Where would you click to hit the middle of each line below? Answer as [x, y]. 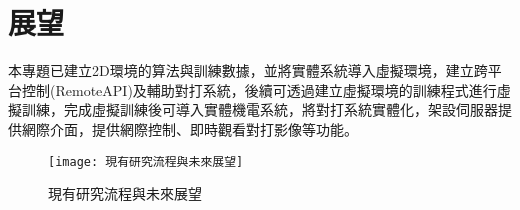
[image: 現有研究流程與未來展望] [146, 161]
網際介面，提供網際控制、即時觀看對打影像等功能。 [189, 128]
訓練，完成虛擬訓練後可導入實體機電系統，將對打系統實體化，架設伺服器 [259, 109]
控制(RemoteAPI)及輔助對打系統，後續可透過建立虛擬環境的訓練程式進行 [259, 89]
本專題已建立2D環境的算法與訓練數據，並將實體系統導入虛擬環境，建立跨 [248, 70]
